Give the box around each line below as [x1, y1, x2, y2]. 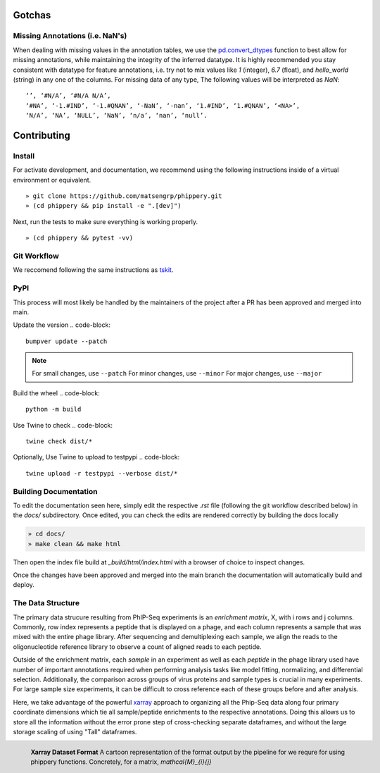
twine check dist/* [25, 438, 93, 445]
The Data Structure [13, 598, 80, 608]
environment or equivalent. [13, 175, 91, 184]
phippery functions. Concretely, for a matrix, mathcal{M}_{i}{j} [30, 757, 213, 766]
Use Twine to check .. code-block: [13, 421, 113, 429]
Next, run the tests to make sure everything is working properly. [13, 217, 198, 225]
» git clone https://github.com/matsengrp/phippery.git [25, 192, 222, 200]
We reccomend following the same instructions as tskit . [13, 266, 174, 274]
